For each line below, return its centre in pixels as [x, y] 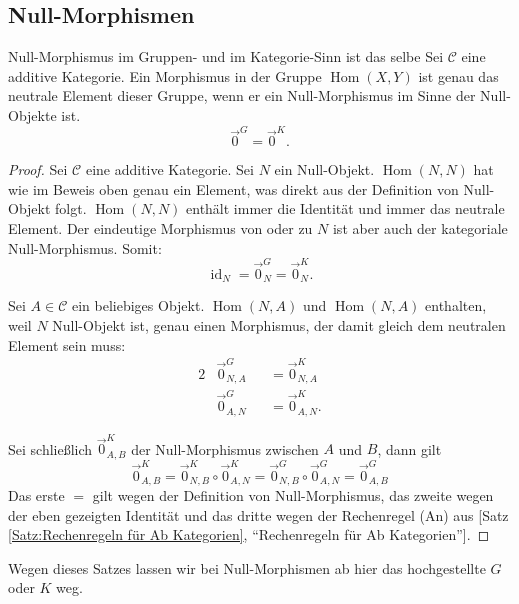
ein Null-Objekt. [324, 169]
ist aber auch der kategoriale [420, 228]
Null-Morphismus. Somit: [85, 247]
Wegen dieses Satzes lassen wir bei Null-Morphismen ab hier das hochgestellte [247, 567]
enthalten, [456, 305]
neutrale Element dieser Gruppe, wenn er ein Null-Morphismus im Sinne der [242, 95]
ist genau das [458, 75]
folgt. [71, 208]
